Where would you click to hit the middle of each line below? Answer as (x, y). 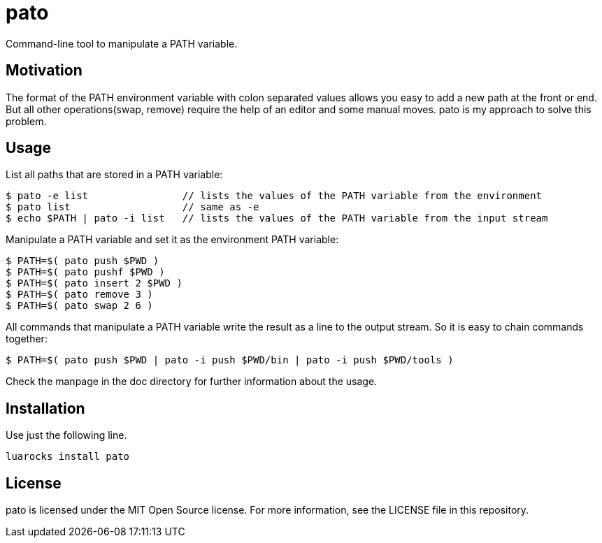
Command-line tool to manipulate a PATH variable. (122, 43)
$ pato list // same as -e (132, 207)
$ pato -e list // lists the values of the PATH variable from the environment (274, 196)
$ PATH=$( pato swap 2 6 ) (79, 306)
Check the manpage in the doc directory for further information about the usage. (192, 382)
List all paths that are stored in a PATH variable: (114, 175)
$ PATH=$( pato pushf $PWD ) (85, 272)
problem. (26, 121)
